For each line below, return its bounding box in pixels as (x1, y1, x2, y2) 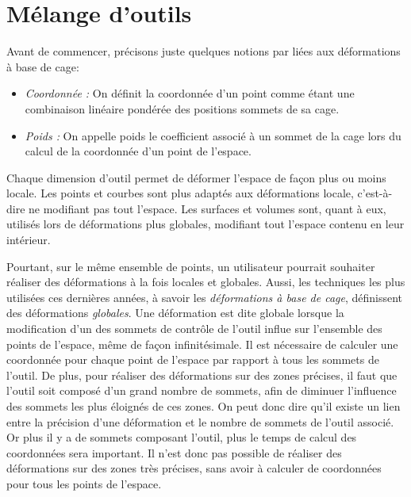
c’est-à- (357, 185, 393, 201)
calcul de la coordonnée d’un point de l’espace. (25, 143, 252, 159)
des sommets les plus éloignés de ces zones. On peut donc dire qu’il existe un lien (6, 398, 401, 414)
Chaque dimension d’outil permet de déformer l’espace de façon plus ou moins (6, 169, 386, 185)
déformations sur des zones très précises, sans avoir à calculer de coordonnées (6, 460, 382, 476)
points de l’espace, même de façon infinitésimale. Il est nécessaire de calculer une (6, 335, 398, 352)
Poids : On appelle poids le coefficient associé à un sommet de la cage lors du (25, 127, 401, 143)
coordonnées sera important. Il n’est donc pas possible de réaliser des (6, 444, 342, 461)
